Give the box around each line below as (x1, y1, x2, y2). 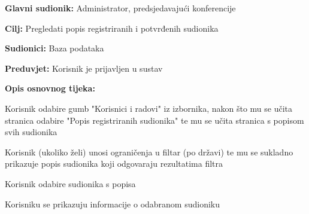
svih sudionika (5, 126, 57, 138)
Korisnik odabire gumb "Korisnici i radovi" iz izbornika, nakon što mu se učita (5, 102, 293, 114)
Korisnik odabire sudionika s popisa (5, 177, 136, 189)
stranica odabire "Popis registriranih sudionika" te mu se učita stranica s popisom (5, 114, 304, 126)
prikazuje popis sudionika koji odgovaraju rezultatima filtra (5, 157, 223, 170)
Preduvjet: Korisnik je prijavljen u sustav (5, 62, 163, 74)
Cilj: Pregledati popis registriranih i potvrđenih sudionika (5, 22, 219, 34)
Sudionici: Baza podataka (5, 42, 104, 54)
